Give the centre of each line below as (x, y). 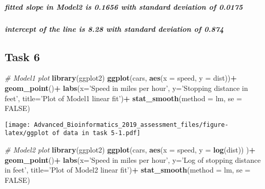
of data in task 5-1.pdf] (96, 133)
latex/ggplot (27, 133)
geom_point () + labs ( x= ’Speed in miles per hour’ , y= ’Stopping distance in (126, 88)
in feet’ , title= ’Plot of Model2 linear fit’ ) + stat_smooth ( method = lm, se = (128, 170)
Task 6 (22, 56)
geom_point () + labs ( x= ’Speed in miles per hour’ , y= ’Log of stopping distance (133, 159)
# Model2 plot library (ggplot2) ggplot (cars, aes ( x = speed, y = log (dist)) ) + (130, 150)
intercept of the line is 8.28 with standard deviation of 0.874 (114, 29)
